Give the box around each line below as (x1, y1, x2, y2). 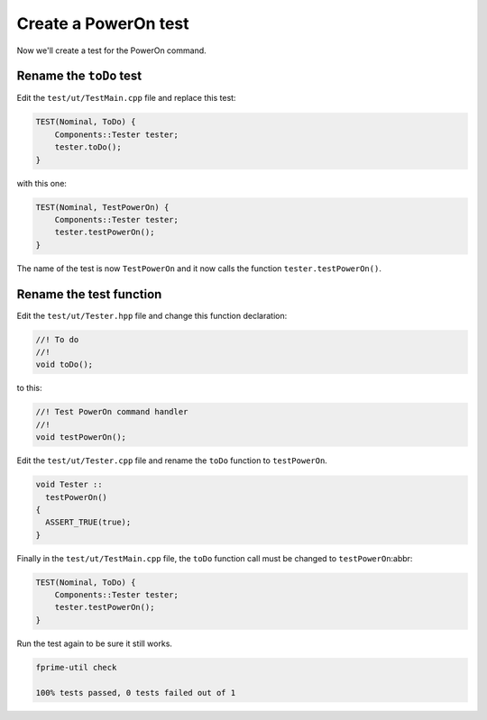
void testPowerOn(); (35, 433, 126, 442)
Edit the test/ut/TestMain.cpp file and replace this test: (16, 93, 236, 104)
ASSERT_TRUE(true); (45, 517, 132, 527)
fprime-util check (35, 662, 117, 672)
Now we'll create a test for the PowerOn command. (16, 45, 207, 56)
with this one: (16, 178, 68, 188)
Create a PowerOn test (16, 14, 189, 33)
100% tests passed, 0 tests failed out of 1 (35, 688, 236, 697)
